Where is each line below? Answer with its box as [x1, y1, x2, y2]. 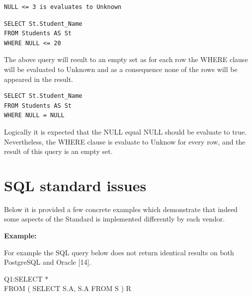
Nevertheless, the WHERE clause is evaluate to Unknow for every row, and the [4, 136, 246, 147]
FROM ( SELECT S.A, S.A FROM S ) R [4, 283, 131, 294]
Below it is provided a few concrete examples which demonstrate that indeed [4, 204, 238, 214]
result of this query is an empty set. [4, 146, 113, 156]
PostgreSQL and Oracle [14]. [4, 257, 91, 267]
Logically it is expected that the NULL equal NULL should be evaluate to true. [4, 126, 247, 137]
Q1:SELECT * [4, 273, 49, 284]
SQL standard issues [4, 175, 147, 195]
